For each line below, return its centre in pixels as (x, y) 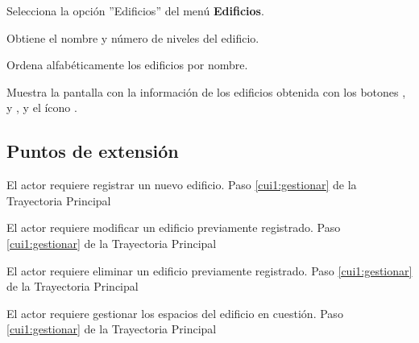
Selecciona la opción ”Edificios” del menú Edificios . (135, 10)
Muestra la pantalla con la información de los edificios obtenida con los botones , (206, 91)
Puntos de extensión (93, 151)
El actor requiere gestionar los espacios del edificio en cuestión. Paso (175, 313)
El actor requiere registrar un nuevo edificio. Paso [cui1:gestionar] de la (182, 185)
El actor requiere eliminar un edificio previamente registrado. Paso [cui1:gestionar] (209, 270)
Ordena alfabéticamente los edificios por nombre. (127, 65)
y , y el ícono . (42, 107)
